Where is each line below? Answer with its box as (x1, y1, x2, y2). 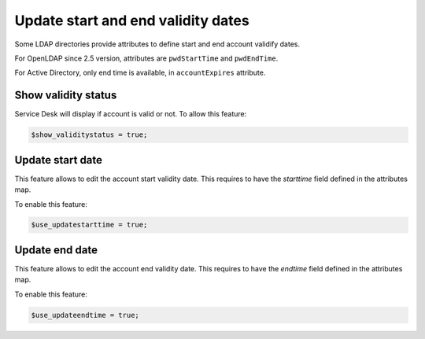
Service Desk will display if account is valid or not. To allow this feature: (14, 109, 247, 119)
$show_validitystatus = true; (31, 131, 148, 139)
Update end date (14, 243, 98, 256)
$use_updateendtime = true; (31, 311, 139, 319)
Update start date (14, 153, 102, 167)
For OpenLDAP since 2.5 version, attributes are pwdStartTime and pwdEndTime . (14, 53, 279, 63)
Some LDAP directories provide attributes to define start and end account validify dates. (14, 39, 301, 49)
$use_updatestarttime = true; (31, 220, 148, 230)
